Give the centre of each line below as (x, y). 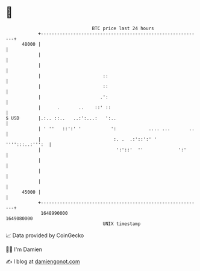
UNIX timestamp (122, 224)
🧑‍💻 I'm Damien (24, 249)
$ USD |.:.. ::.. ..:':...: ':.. (61, 118)
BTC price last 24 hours (123, 28)
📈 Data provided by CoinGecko (45, 235)
